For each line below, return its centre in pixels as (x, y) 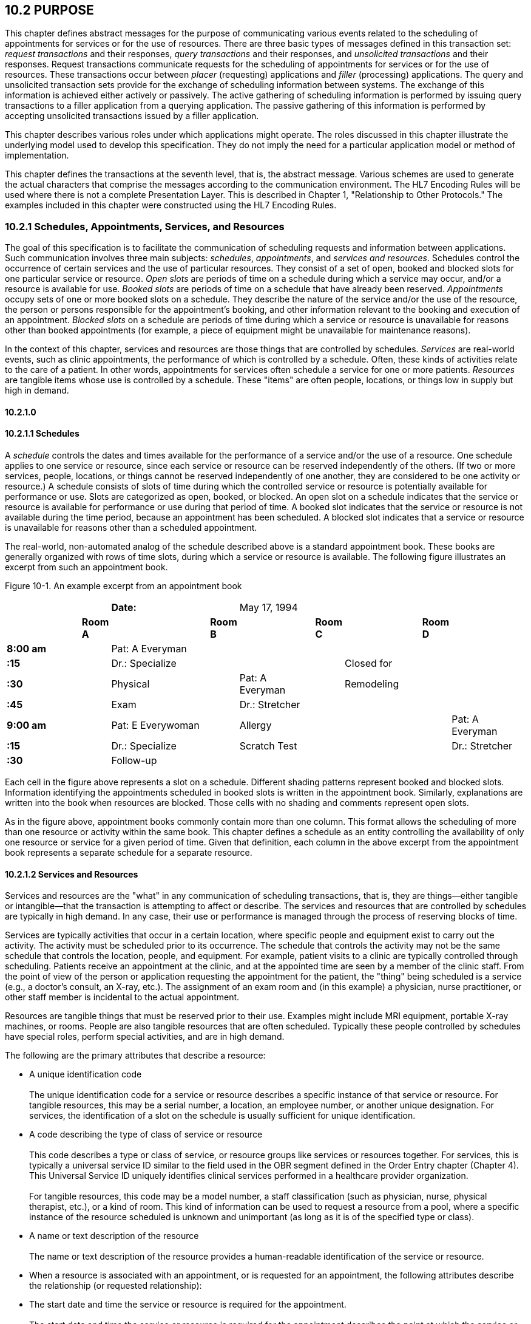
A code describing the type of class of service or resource (146, 1135)
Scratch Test (268, 746)
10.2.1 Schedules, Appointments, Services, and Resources (145, 226)
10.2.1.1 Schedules (42, 434)
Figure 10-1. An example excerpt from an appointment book (123, 586)
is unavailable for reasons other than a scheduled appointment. (131, 527)
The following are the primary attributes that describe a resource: (135, 1056)
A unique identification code (86, 1074)
